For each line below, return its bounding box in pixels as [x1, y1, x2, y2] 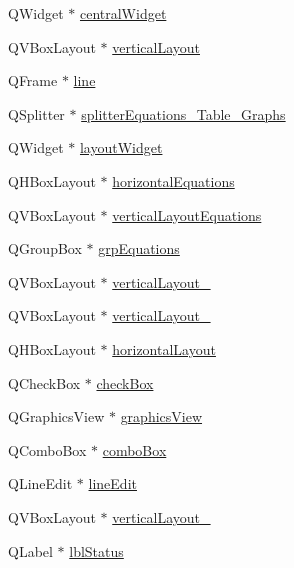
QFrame [8, 70, 58, 91]
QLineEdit [8, 473, 73, 494]
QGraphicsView [8, 406, 105, 427]
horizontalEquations [112, 170, 235, 191]
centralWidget [79, 3, 167, 23]
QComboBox [8, 439, 87, 460]
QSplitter [8, 103, 65, 124]
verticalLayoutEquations [112, 204, 262, 225]
